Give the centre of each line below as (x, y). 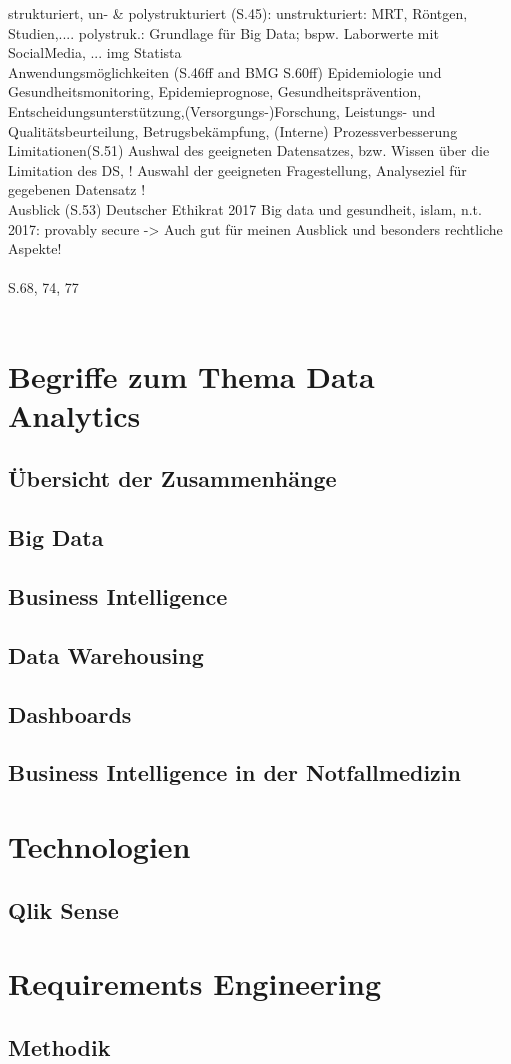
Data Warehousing (106, 654)
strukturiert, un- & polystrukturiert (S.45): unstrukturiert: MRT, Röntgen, (238, 13)
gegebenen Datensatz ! (77, 189)
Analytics (74, 414)
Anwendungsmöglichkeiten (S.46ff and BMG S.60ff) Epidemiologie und (225, 71)
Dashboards (70, 713)
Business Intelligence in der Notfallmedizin (234, 772)
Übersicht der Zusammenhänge (172, 478)
